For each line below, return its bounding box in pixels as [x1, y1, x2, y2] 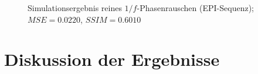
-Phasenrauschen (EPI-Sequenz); [137, 2, 254, 13]
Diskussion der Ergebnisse [4, 47, 220, 71]
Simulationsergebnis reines [28, 2, 122, 13]
